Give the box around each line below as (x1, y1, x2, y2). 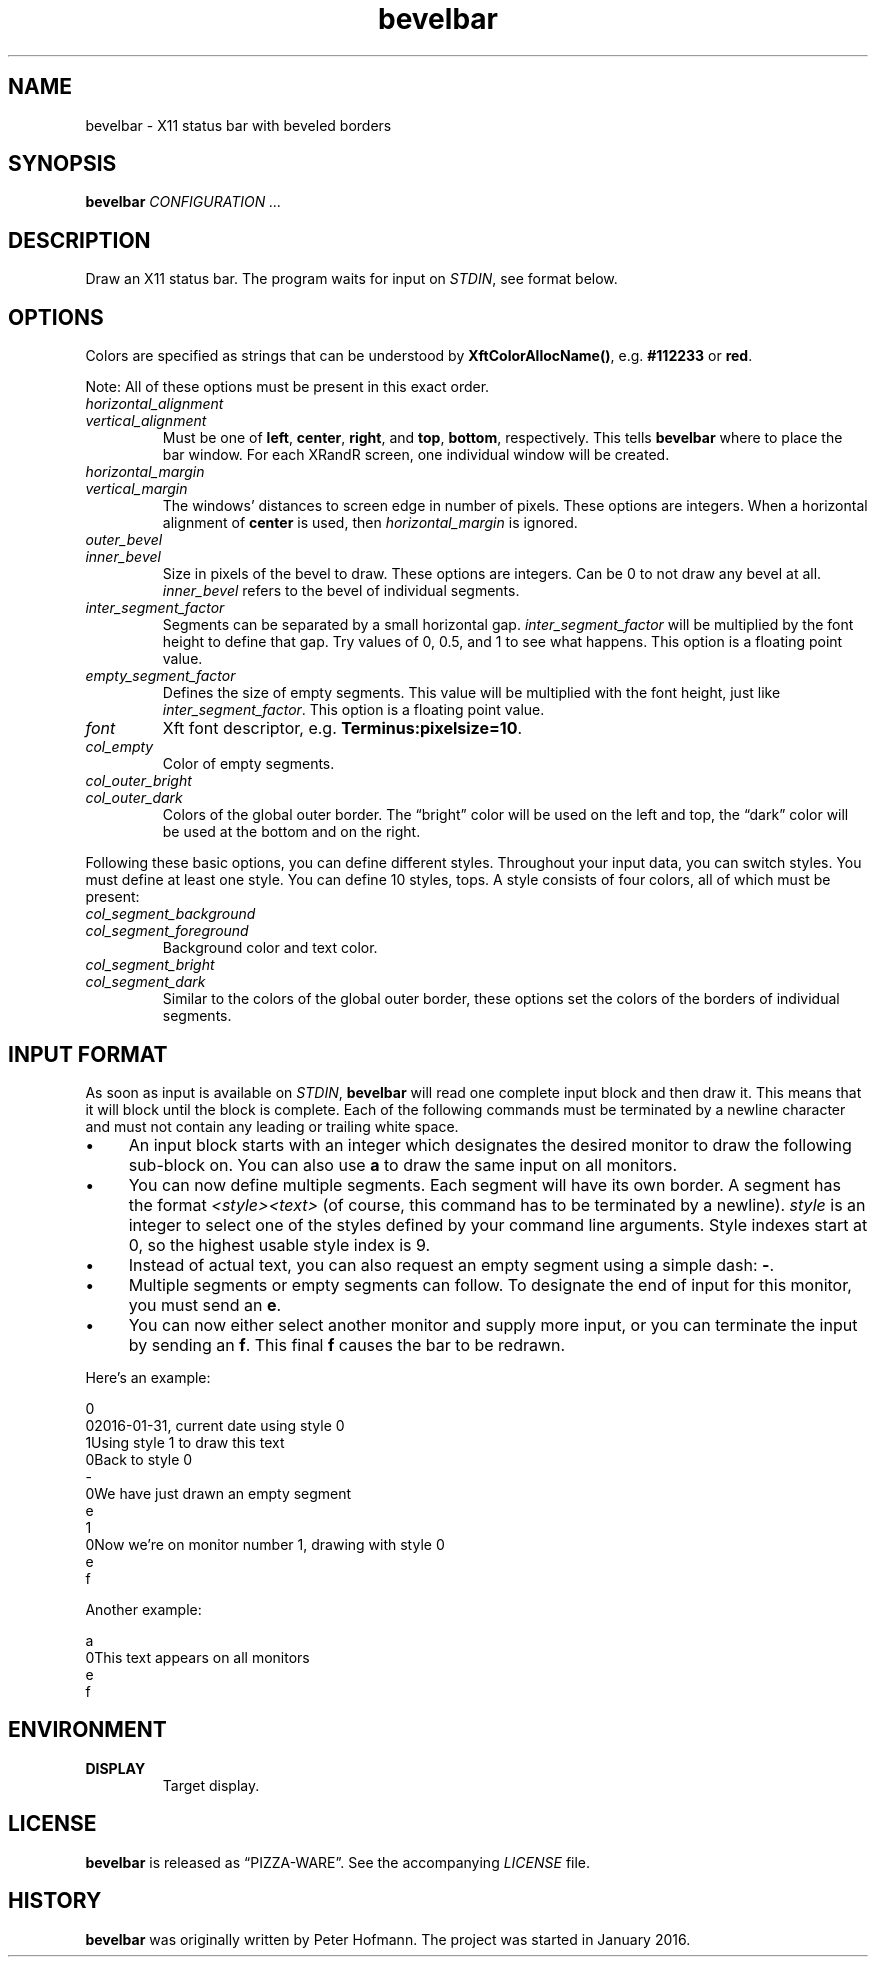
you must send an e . (128, 1294, 282, 1315)
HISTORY (8, 1888, 102, 1914)
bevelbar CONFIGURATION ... (85, 193, 282, 211)
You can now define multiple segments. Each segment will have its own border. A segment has (128, 1174, 841, 1195)
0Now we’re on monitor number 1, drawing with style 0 (85, 1535, 445, 1553)
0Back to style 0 (85, 1450, 193, 1468)
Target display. (162, 1776, 260, 1794)
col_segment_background (85, 905, 256, 923)
